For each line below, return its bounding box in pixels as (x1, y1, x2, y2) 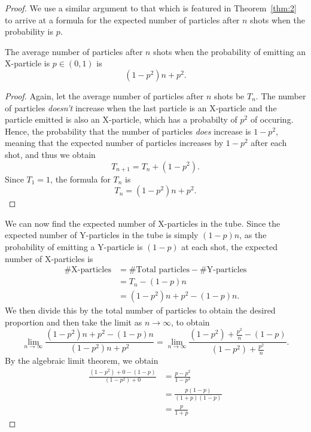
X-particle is (5, 57, 50, 69)
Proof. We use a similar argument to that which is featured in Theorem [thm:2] (5, 2, 297, 14)
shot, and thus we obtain (5, 148, 96, 160)
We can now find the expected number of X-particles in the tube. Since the (5, 217, 280, 229)
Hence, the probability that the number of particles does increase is (5, 124, 251, 137)
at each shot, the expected (181, 240, 278, 252)
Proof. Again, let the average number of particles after (5, 89, 204, 102)
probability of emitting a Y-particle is (5, 240, 143, 252)
